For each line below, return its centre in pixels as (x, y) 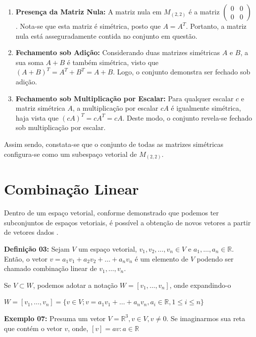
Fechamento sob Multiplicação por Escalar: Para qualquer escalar (125, 98)
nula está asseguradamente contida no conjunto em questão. (106, 35)
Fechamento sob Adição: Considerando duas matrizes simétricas (118, 52)
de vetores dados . (31, 232)
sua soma (29, 62)
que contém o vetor (33, 328)
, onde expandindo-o (200, 285)
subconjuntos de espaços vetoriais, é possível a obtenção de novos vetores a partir (128, 222)
